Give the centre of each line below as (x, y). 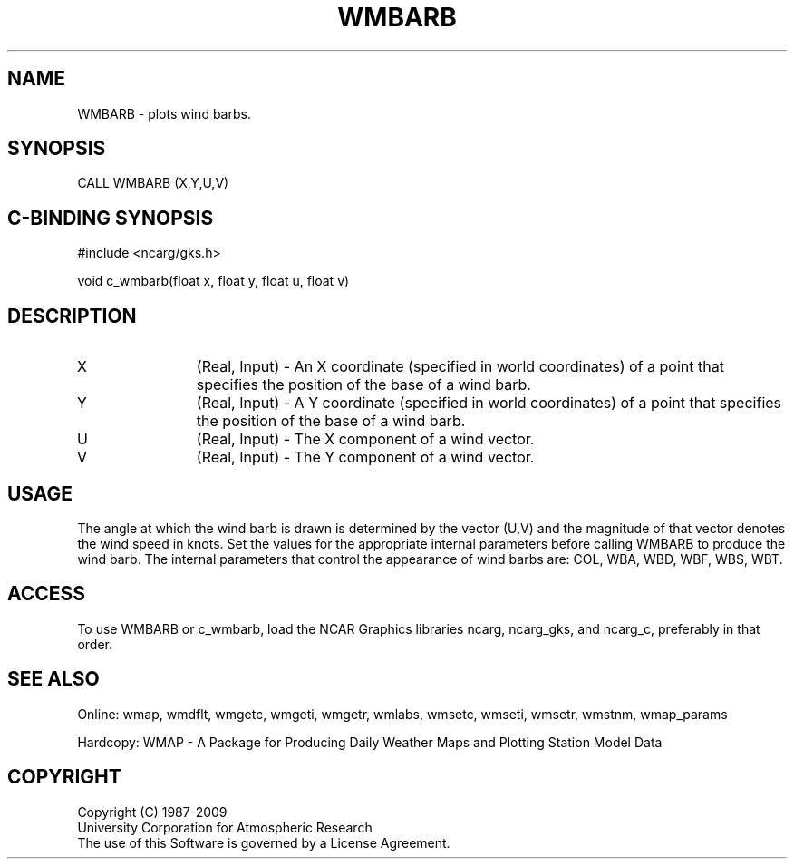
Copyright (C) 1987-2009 (152, 812)
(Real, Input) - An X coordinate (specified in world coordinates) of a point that (460, 367)
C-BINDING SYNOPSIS (111, 218)
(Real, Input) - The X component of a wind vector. (365, 439)
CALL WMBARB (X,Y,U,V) (153, 183)
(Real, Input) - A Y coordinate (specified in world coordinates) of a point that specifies (489, 403)
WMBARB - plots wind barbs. (164, 113)
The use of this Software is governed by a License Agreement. (264, 842)
